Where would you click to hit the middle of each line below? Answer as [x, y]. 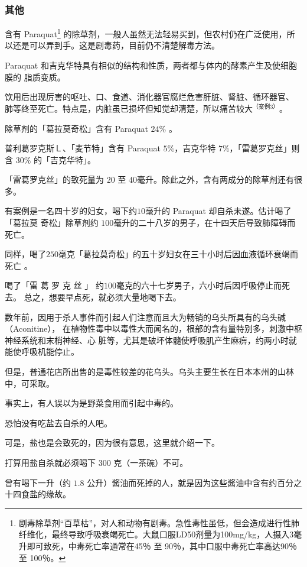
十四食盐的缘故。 [38, 494]
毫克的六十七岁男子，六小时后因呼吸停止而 [199, 285]
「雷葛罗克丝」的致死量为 [54, 179]
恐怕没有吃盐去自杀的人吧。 [58, 422]
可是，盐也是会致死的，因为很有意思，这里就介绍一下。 [112, 443]
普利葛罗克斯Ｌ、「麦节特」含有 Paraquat [83, 148]
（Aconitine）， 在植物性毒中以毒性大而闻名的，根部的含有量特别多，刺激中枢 [153, 328]
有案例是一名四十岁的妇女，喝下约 [71, 211]
